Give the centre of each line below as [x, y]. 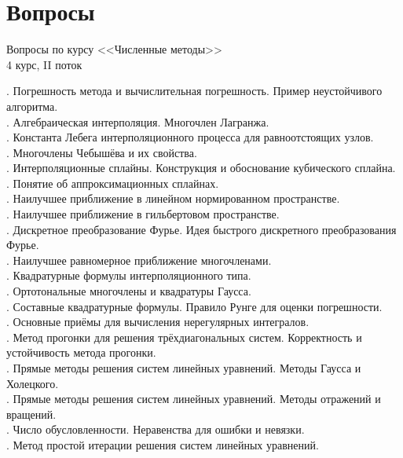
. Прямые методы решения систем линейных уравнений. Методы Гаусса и [184, 368]
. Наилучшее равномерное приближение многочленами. [139, 260]
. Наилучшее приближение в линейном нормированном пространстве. [173, 198]
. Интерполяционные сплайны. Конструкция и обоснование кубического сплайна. [201, 168]
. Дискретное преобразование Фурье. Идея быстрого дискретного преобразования [201, 229]
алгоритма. [32, 106]
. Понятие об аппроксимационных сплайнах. [113, 183]
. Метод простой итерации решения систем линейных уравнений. [163, 444]
